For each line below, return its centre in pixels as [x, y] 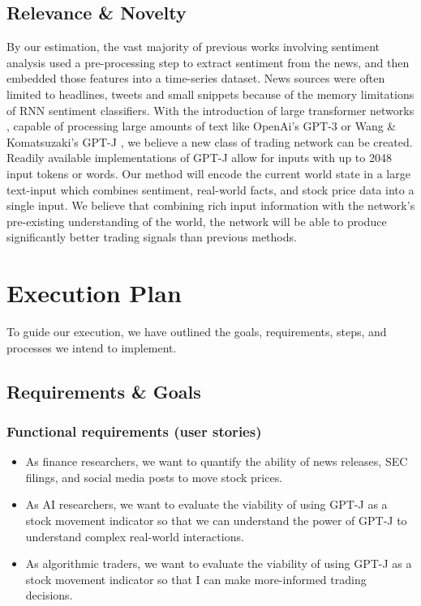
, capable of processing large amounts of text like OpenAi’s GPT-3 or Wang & [202, 126]
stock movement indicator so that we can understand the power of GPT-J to [216, 521]
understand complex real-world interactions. [135, 536]
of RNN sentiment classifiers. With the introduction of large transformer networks [210, 110]
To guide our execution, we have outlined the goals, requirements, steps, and [197, 332]
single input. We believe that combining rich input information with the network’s [211, 205]
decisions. [49, 595]
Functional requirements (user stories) [134, 431]
